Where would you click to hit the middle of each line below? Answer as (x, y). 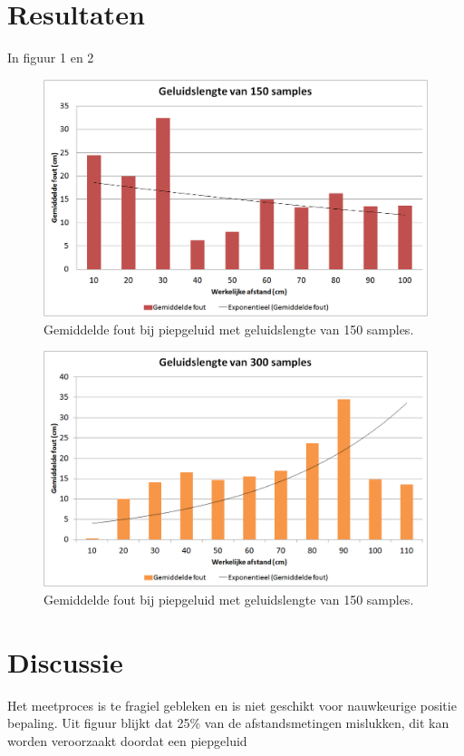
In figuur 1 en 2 (51, 58)
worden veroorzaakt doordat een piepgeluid (127, 740)
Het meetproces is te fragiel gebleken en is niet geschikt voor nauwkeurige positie (232, 705)
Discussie (65, 661)
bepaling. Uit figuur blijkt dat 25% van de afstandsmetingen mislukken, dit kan (228, 723)
